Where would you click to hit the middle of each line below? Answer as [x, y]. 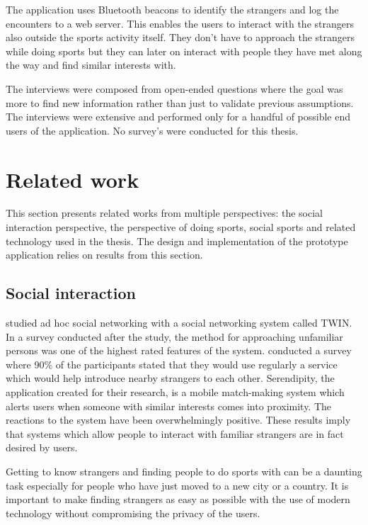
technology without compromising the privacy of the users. [133, 513]
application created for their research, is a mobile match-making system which [175, 392]
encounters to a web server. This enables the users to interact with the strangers [180, 23]
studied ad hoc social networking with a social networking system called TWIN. [179, 323]
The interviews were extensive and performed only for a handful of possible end [178, 117]
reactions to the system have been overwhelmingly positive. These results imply [178, 420]
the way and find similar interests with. [91, 65]
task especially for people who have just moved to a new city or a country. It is [177, 485]
